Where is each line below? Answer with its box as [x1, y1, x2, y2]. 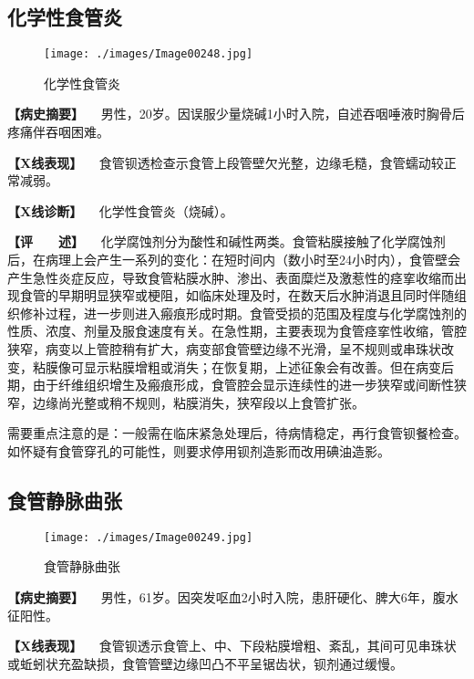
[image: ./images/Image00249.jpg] [44, 530, 253, 544]
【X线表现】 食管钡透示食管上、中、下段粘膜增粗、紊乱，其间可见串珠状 [7, 636, 457, 655]
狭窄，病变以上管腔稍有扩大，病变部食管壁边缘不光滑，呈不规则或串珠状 [7, 339, 441, 358]
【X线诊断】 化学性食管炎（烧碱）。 [7, 201, 233, 220]
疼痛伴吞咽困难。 [7, 122, 109, 141]
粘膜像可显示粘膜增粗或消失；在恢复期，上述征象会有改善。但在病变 [32, 357, 441, 376]
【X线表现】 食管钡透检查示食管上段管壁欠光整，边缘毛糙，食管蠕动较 [7, 152, 444, 172]
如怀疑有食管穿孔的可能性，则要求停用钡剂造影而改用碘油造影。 [7, 441, 390, 460]
